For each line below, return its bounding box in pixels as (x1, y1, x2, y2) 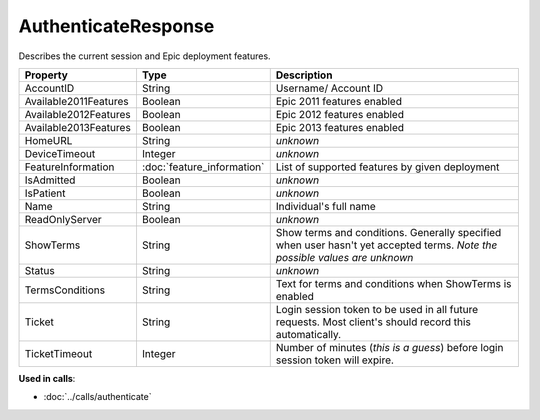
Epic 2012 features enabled (275, 107, 405, 121)
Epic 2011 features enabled (275, 94, 402, 108)
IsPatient (24, 186, 66, 200)
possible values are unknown (275, 250, 414, 264)
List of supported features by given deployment (275, 160, 500, 174)
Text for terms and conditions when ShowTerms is (275, 276, 512, 290)
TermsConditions (24, 283, 105, 297)
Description (275, 68, 333, 82)
